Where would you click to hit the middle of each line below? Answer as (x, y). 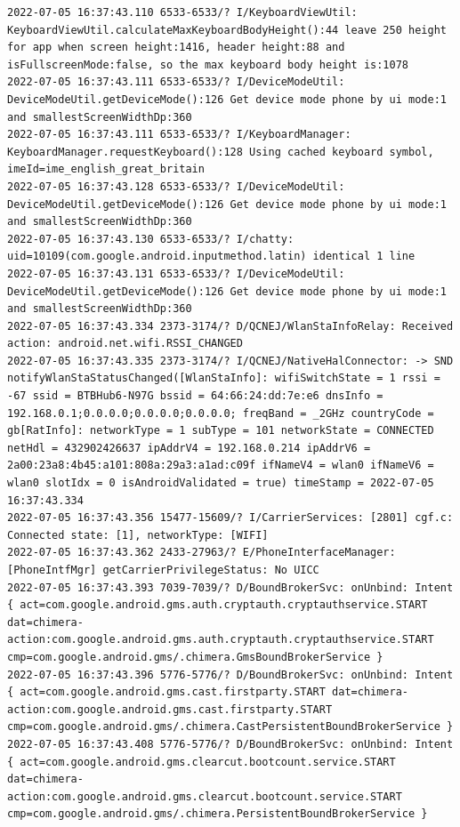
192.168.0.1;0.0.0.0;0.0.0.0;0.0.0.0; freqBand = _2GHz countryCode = (221, 413)
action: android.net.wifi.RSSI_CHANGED (125, 344)
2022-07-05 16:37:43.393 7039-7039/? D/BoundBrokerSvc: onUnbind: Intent (230, 587)
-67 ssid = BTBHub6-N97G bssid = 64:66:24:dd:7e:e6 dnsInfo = (195, 396)
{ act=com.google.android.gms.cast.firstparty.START (166, 692)
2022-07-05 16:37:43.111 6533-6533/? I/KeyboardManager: (179, 135)
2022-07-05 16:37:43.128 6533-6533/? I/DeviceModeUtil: (176, 186)
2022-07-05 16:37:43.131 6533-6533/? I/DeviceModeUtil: (176, 273)
